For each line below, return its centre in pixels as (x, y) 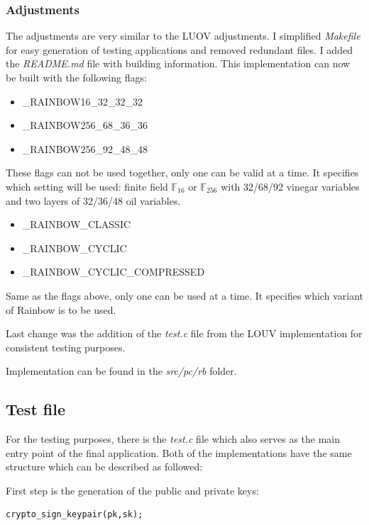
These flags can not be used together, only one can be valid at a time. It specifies (182, 173)
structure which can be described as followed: (104, 467)
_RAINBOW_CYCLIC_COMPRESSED (114, 272)
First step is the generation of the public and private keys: (132, 490)
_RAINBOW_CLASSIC (77, 224)
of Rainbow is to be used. (61, 309)
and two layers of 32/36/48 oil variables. (93, 200)
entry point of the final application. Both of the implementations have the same (179, 452)
